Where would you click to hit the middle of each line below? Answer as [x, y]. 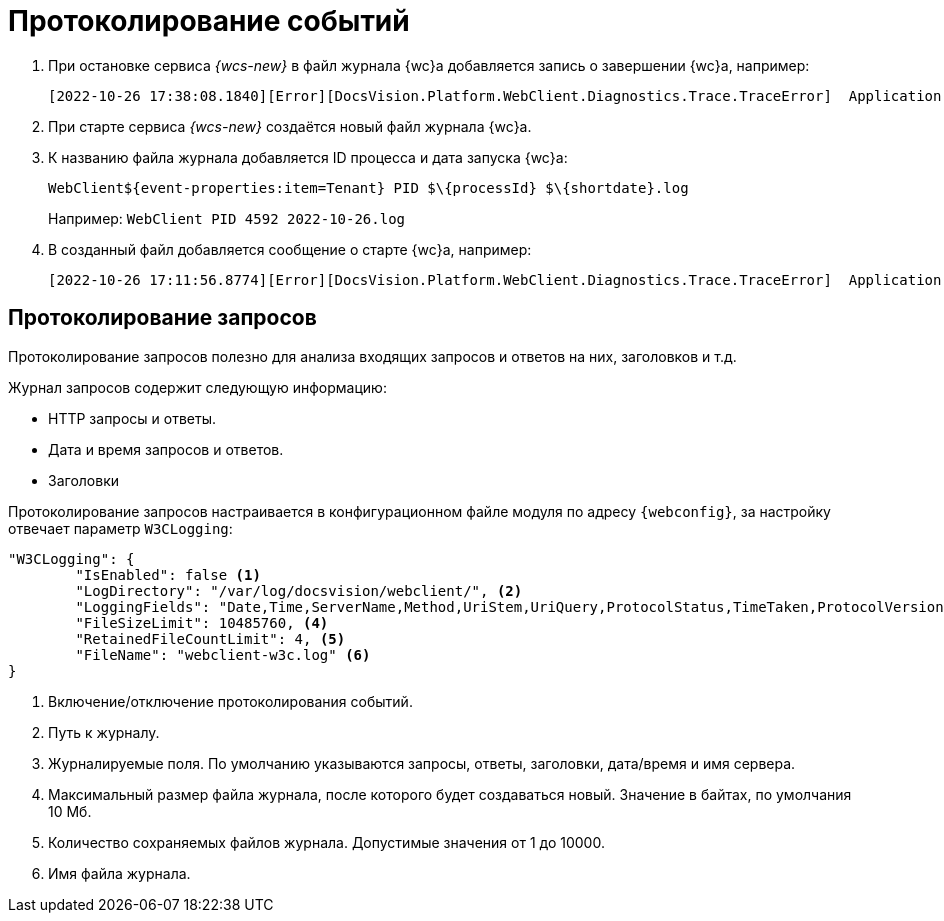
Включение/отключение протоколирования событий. [230, 701]
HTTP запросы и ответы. [132, 418]
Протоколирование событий [209, 21]
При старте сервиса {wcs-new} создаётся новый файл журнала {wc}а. [290, 126]
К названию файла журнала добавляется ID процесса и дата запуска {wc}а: [308, 157]
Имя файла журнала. [119, 873]
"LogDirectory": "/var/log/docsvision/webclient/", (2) [299, 590]
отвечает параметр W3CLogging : [120, 528]
